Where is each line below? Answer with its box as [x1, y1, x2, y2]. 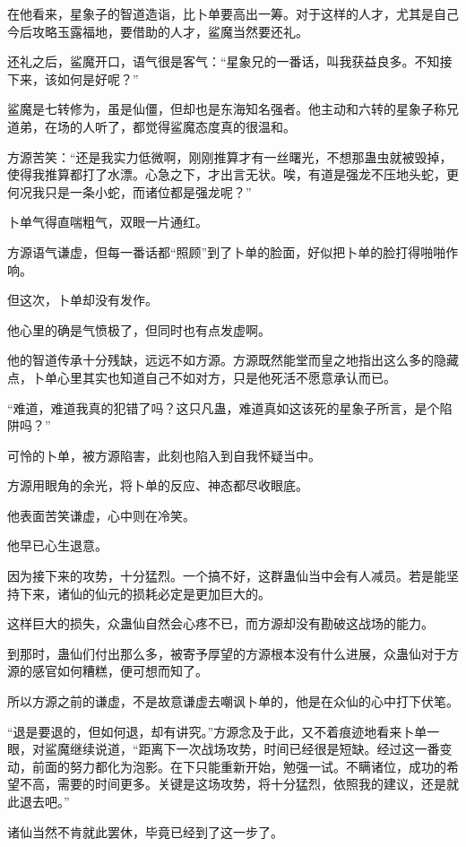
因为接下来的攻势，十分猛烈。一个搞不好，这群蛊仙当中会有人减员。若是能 [7, 566, 446, 585]
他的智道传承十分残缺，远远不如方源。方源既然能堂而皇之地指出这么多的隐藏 [7, 350, 459, 369]
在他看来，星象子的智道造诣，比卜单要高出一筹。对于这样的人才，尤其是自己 [7, 4, 459, 22]
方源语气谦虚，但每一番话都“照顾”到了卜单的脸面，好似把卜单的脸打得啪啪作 [7, 242, 459, 261]
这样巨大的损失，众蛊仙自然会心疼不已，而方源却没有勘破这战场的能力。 [7, 614, 434, 633]
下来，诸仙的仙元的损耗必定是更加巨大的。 [19, 583, 271, 602]
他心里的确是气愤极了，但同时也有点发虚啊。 [7, 320, 271, 339]
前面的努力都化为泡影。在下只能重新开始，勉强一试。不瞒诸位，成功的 [31, 756, 446, 775]
